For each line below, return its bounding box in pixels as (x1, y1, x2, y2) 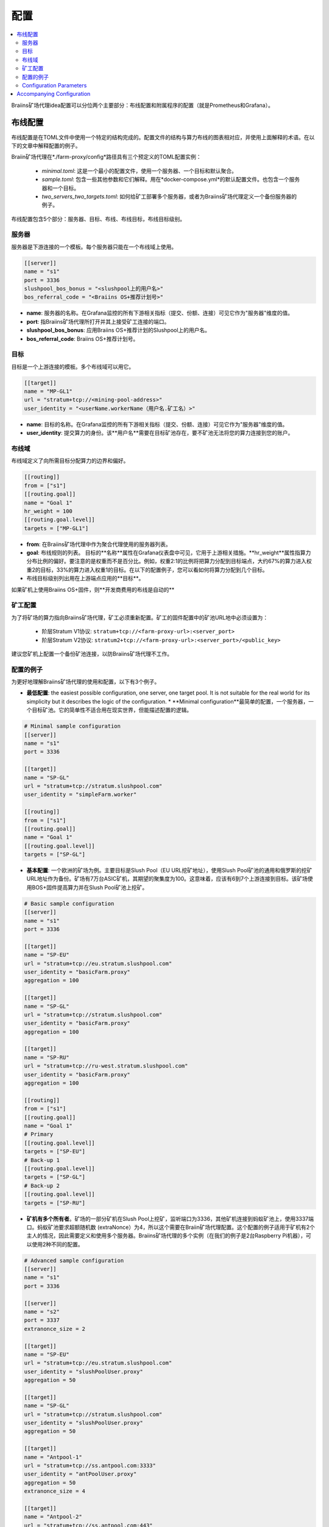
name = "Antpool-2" (24, 1514, 82, 1520)
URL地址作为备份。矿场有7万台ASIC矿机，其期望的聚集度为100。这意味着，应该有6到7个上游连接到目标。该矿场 (26, 875, 308, 883)
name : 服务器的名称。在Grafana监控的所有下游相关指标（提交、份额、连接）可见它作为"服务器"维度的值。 (26, 309, 294, 317)
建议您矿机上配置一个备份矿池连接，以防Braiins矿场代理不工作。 (11, 650, 173, 657)
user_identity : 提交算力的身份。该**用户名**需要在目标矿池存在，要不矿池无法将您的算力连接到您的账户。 (26, 429, 294, 437)
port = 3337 (24, 1317, 60, 1324)
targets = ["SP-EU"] (24, 1148, 85, 1155)
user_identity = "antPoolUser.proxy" (24, 1471, 137, 1478)
